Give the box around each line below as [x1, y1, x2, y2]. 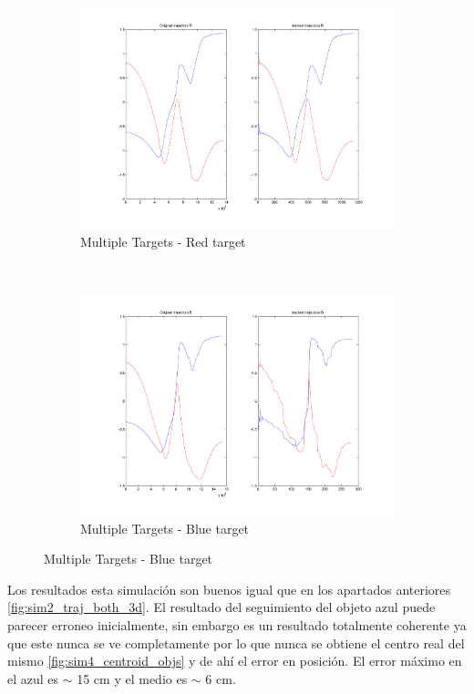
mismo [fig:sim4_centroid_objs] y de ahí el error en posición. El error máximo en [7, 651, 462, 670]
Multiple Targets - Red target [80, 231, 246, 250]
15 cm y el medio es [77, 668, 188, 688]
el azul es [7, 668, 59, 688]
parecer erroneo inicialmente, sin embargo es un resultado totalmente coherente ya [7, 615, 467, 634]
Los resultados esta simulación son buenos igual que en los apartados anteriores [7, 579, 451, 598]
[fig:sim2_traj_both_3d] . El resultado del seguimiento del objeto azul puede [7, 597, 436, 617]
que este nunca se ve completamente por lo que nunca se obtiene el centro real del [7, 633, 465, 652]
